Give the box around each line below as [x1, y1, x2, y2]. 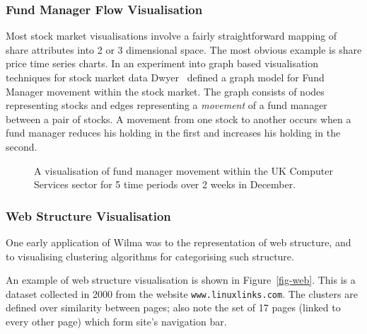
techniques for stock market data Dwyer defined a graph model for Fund [6, 70, 325, 84]
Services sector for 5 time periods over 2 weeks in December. [34, 177, 296, 192]
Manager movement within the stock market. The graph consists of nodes [6, 83, 325, 98]
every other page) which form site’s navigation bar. [6, 314, 227, 328]
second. [6, 139, 37, 154]
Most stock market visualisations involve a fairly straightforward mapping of [6, 28, 337, 43]
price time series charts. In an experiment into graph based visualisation [6, 56, 319, 71]
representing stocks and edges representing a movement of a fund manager [6, 98, 327, 113]
